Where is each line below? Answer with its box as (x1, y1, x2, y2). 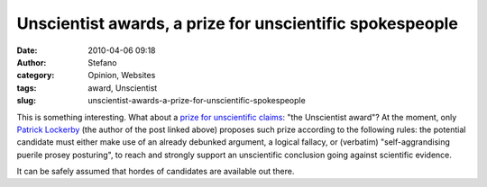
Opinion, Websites (87, 70, 156, 81)
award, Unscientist (87, 82, 158, 93)
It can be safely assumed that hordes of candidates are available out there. (16, 166, 295, 177)
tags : (16, 82, 37, 93)
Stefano (87, 57, 117, 67)
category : (16, 70, 55, 81)
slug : (16, 95, 36, 106)
